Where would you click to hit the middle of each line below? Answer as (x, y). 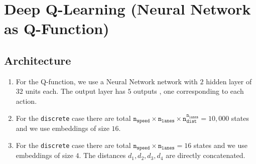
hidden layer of (229, 81)
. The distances (102, 155)
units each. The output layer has (75, 91)
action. (26, 101)
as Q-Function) (57, 28)
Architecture (38, 60)
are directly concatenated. (206, 155)
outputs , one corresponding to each (189, 91)
